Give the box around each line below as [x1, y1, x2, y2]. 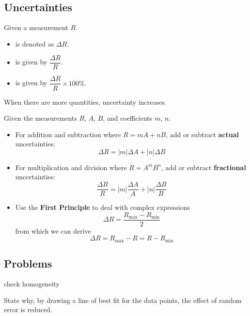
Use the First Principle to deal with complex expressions [15, 202, 190, 212]
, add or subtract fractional [161, 162, 246, 172]
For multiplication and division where [15, 162, 127, 172]
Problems [4, 256, 52, 271]
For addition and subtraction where [15, 129, 121, 139]
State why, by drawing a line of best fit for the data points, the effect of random [4, 295, 242, 305]
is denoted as [15, 38, 54, 48]
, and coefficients [103, 113, 153, 123]
